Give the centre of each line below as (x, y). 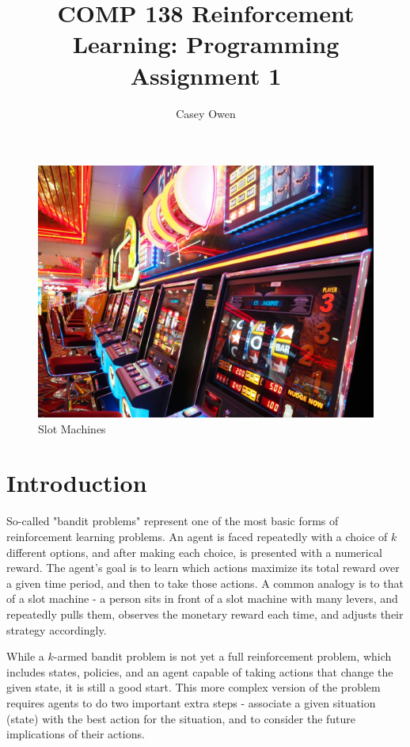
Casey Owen (206, 113)
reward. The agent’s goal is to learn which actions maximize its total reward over (203, 568)
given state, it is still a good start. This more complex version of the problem (194, 687)
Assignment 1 (206, 75)
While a (25, 656)
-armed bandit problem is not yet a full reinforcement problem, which (222, 656)
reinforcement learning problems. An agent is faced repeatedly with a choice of (197, 536)
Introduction (77, 483)
